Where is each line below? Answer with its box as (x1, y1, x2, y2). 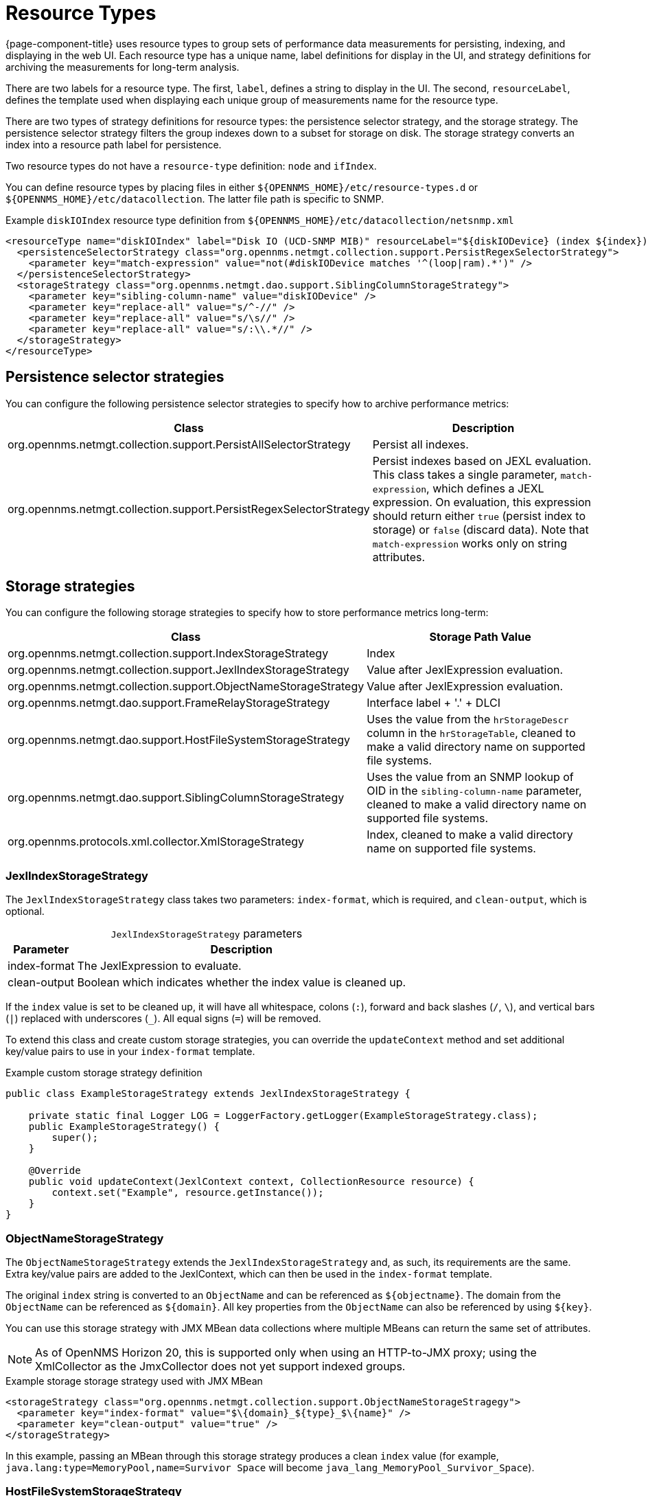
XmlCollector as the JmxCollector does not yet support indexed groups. (35, 1359, 406, 1373)
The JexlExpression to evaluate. (77, 959, 242, 973)
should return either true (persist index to (372, 508, 586, 523)
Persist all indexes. (372, 437, 469, 451)
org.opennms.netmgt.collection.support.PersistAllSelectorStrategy (8, 437, 351, 451)
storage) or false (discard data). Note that (372, 522, 589, 536)
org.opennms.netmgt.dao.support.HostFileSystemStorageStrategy (8, 733, 350, 747)
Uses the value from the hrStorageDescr (367, 712, 569, 727)
